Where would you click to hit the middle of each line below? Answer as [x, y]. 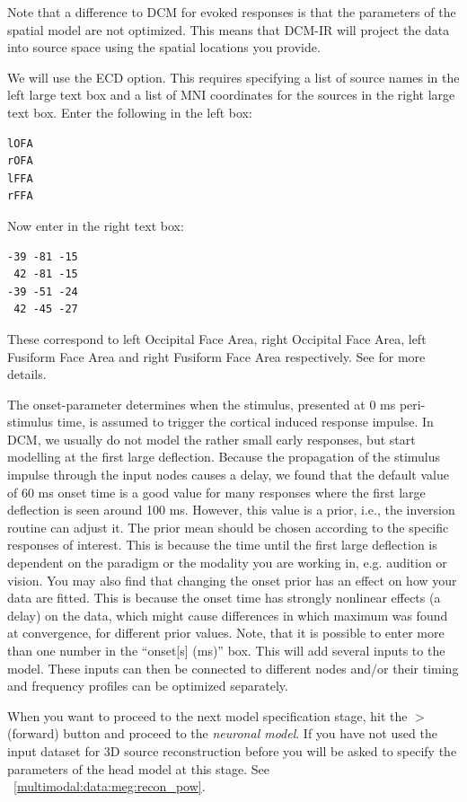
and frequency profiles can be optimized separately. [148, 686]
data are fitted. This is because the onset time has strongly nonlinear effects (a [224, 598]
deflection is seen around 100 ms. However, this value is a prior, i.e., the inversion [231, 510]
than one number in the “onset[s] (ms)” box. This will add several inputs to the [226, 650]
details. [27, 374]
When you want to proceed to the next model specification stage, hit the [207, 715]
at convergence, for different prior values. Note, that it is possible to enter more [226, 633]
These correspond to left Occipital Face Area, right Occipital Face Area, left [217, 338]
